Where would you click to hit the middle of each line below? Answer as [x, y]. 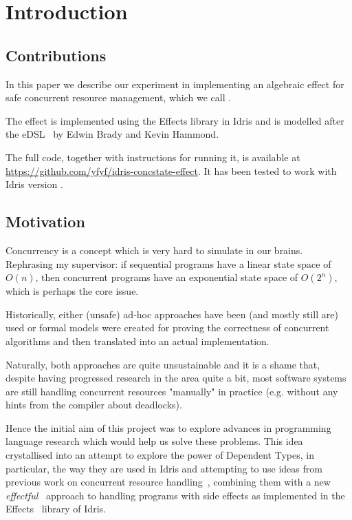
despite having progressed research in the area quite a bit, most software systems [176, 378]
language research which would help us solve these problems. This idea [154, 441]
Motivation [45, 221]
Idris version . [34, 184]
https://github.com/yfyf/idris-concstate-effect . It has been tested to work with [171, 170]
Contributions [56, 55]
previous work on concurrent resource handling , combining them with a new [168, 482]
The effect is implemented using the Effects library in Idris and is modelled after [175, 120]
